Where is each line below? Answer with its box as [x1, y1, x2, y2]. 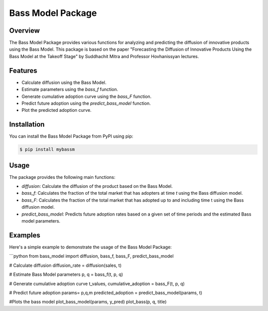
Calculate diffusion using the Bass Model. [21, 79, 107, 85]
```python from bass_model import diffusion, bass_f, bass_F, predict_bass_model [9, 253, 174, 259]
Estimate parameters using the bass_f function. [21, 86, 119, 92]
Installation [9, 120, 45, 129]
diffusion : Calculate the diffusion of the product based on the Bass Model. [21, 183, 173, 189]
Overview [9, 26, 40, 35]
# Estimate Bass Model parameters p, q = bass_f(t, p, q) [9, 271, 124, 278]
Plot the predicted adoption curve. [21, 107, 92, 113]
